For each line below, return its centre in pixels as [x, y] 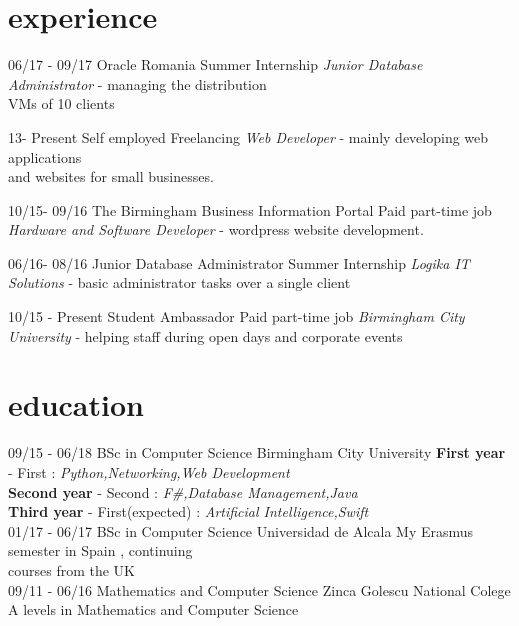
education [76, 404]
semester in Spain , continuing [100, 550]
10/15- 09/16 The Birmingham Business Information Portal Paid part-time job [250, 209]
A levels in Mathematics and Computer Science [153, 609]
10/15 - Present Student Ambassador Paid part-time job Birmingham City [236, 316]
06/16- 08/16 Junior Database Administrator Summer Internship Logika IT [239, 262]
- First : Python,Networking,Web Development [149, 471]
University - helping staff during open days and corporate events [205, 335]
